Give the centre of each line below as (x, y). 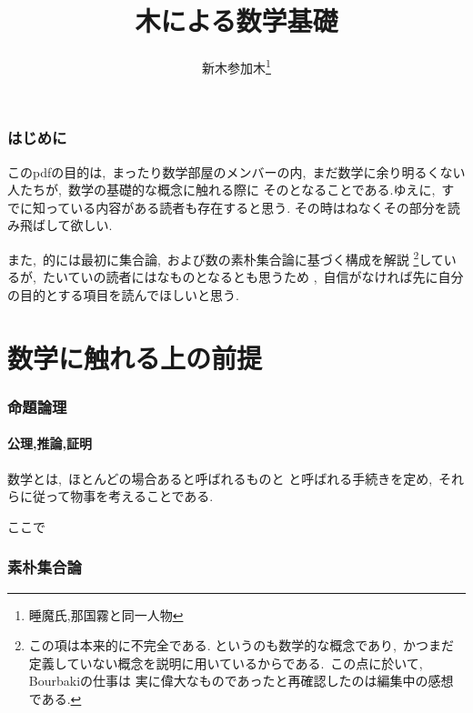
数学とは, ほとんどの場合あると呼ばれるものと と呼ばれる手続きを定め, (220, 478)
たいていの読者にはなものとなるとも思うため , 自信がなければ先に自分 (253, 277)
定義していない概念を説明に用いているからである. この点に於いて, (226, 663)
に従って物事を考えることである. (116, 496)
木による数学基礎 (236, 20)
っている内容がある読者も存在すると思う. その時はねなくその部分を (246, 207)
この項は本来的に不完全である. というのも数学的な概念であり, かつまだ (241, 645)
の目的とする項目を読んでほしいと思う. (123, 294)
